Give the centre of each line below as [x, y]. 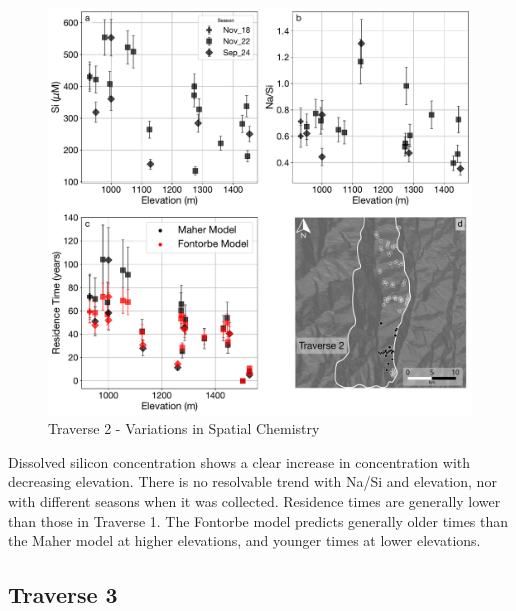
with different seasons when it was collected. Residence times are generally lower [254, 500]
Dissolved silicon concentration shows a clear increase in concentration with [239, 461]
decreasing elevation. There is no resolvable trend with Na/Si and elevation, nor [252, 481]
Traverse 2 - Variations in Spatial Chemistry [184, 428]
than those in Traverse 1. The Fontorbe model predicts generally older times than [258, 520]
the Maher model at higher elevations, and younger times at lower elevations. [244, 540]
